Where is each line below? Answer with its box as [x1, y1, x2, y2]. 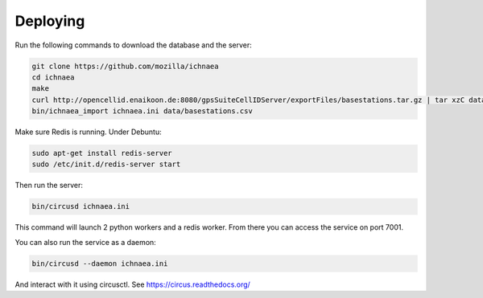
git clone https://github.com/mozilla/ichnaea [31, 61, 219, 71]
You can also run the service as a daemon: [14, 237, 156, 247]
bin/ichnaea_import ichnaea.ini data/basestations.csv [31, 107, 253, 116]
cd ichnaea [31, 72, 75, 82]
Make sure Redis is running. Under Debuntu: [14, 127, 162, 137]
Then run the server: [14, 181, 84, 190]
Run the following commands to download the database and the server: [14, 40, 253, 50]
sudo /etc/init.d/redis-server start [31, 160, 181, 169]
